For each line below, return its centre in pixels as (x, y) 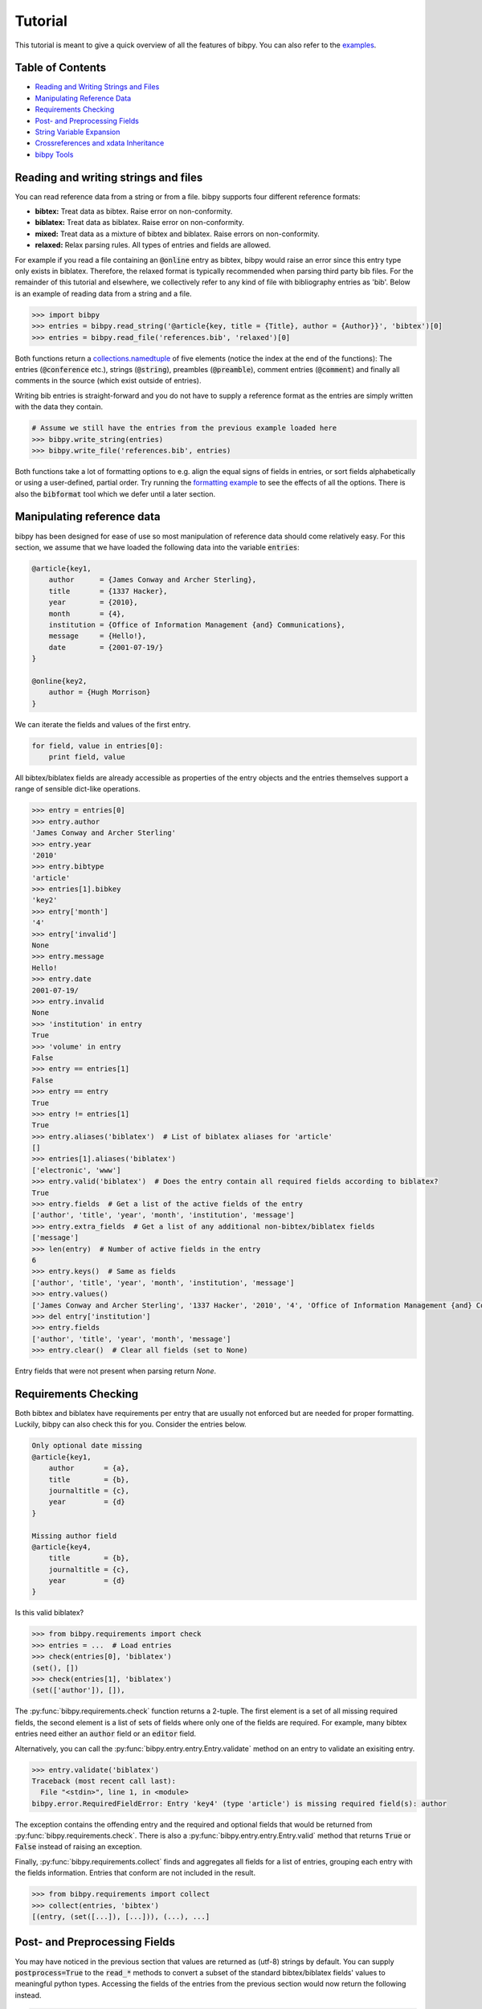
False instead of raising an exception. (78, 1847)
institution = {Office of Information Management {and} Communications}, (197, 624)
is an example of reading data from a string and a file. (103, 293)
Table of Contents (61, 68)
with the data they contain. (59, 407)
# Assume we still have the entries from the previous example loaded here (184, 428)
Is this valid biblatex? (49, 1613)
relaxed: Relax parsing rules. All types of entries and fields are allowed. (153, 245)
